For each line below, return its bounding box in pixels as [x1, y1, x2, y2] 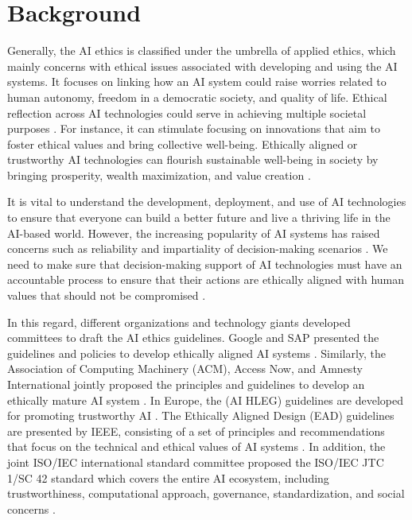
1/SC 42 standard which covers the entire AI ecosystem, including [7, 469, 329, 486]
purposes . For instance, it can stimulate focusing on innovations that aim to [7, 120, 380, 137]
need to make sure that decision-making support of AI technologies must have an [7, 255, 402, 272]
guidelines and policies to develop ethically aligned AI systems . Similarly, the [7, 344, 387, 361]
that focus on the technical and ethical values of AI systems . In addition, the [7, 438, 386, 455]
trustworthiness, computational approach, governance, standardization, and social [7, 485, 405, 502]
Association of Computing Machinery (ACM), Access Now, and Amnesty [7, 360, 363, 377]
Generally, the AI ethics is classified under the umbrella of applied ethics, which [7, 42, 396, 59]
